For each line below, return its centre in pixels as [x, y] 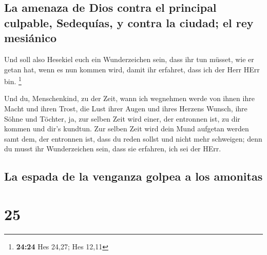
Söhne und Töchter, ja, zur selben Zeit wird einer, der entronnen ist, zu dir [122, 118]
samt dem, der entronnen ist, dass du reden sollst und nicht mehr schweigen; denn [133, 138]
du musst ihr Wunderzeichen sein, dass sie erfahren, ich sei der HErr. [113, 149]
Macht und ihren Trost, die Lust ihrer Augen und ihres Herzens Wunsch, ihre [126, 109]
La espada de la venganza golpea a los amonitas [133, 176]
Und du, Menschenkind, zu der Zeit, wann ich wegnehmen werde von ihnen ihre [129, 98]
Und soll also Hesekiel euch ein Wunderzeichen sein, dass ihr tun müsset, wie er [129, 59]
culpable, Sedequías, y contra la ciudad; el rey [129, 22]
